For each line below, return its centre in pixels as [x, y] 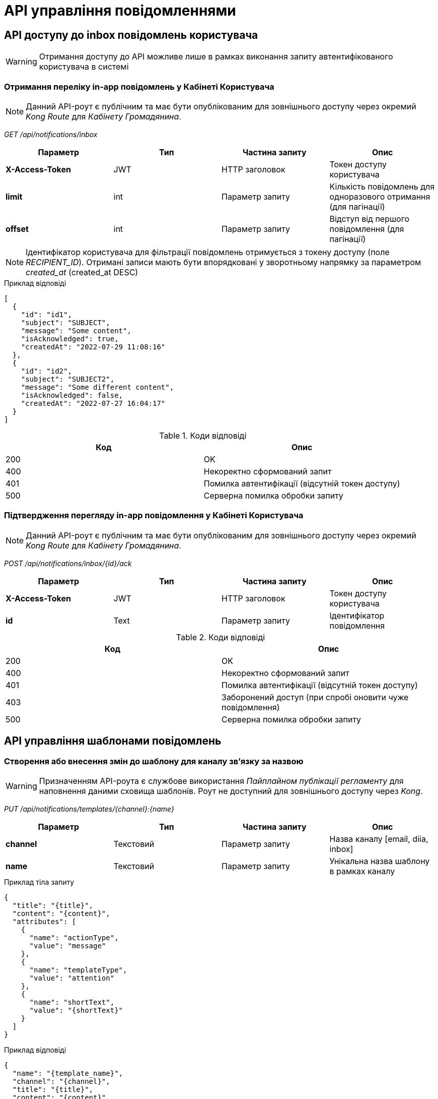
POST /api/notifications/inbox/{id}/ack [68, 563]
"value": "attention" [72, 978]
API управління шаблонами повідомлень [113, 741]
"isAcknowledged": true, [70, 339]
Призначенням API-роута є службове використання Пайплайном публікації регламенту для [221, 781]
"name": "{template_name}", [68, 1073]
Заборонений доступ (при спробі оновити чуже [315, 697]
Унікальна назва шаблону [380, 861]
